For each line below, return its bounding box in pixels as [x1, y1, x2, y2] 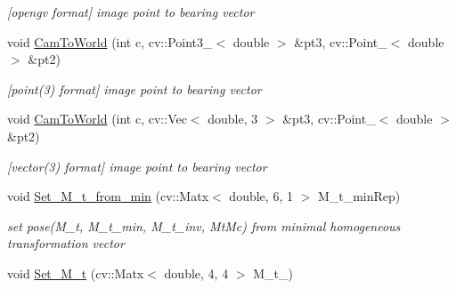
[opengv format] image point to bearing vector [7, 3, 255, 20]
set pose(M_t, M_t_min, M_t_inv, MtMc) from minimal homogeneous [7, 216, 401, 235]
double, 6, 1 [229, 187, 293, 205]
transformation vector [7, 234, 125, 253]
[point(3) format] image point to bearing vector [7, 79, 262, 98]
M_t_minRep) [317, 187, 401, 205]
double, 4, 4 [164, 263, 229, 282]
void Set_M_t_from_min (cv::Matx [7, 187, 209, 205]
